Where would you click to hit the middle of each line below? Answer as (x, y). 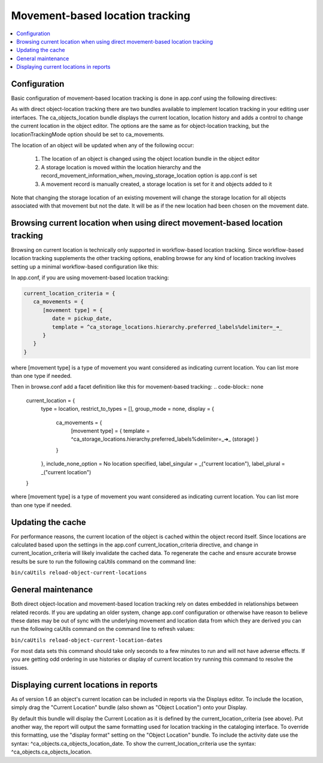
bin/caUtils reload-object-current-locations (79, 573)
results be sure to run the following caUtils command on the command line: (103, 561)
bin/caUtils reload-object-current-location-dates (87, 640)
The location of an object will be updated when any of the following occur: (103, 145)
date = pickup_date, (82, 319)
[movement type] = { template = (110, 431)
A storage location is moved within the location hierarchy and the (121, 167)
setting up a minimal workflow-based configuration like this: (85, 267)
